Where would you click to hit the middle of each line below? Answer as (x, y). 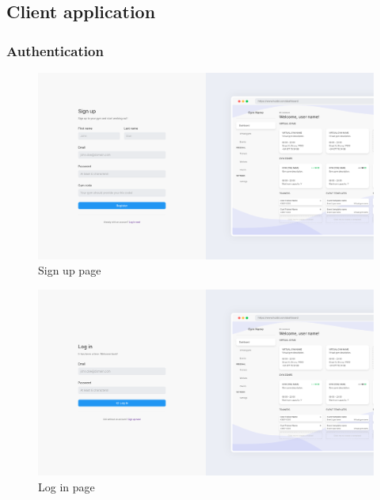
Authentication (55, 50)
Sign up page (70, 270)
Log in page (66, 486)
